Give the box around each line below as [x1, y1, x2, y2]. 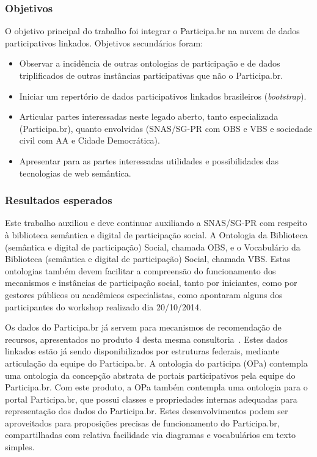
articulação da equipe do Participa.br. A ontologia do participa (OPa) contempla [5, 356, 308, 369]
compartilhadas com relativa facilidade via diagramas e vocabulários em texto [5, 428, 296, 441]
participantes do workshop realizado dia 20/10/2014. [5, 300, 202, 313]
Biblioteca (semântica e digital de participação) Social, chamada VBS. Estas [5, 252, 291, 265]
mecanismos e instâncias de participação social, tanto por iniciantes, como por [5, 276, 297, 289]
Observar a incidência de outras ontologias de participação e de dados [19, 57, 280, 70]
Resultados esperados [5, 192, 112, 208]
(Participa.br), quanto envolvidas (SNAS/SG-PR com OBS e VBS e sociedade [19, 122, 313, 134]
